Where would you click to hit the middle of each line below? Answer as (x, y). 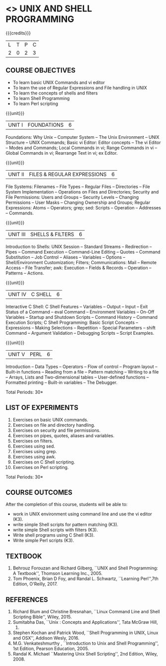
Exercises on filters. (33, 441)
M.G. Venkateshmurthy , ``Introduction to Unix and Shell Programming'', (86, 643)
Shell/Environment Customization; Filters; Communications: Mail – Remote (81, 262)
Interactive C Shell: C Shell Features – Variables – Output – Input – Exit (77, 306)
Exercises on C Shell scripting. (44, 462)
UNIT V (17, 354)
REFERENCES (27, 600)
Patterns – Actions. (25, 273)
